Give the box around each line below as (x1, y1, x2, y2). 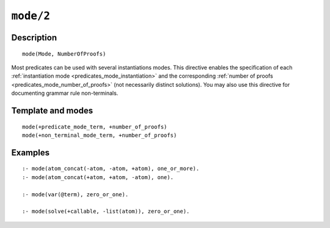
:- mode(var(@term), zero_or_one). (22, 191, 129, 198)
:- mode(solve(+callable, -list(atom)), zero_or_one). (22, 208, 190, 215)
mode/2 (11, 9, 51, 23)
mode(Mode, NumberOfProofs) (22, 50, 106, 57)
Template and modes (11, 105, 94, 116)
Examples (11, 147, 50, 158)
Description (11, 32, 57, 43)
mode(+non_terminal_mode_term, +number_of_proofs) (22, 131, 177, 139)
